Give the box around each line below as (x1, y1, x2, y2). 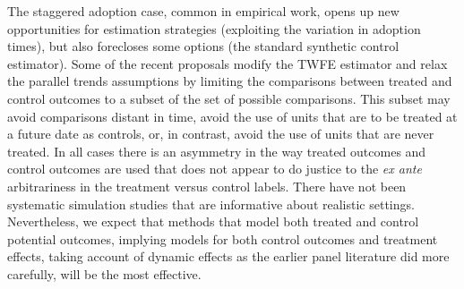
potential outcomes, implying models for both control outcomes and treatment (7, 229, 438, 248)
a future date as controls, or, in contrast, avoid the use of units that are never (7, 124, 434, 143)
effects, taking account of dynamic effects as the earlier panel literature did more (7, 247, 450, 266)
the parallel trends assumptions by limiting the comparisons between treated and (7, 72, 452, 90)
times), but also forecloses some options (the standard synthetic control (7, 37, 400, 55)
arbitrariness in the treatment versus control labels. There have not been (7, 176, 407, 195)
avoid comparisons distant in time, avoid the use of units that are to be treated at (7, 106, 458, 125)
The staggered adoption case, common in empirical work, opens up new (7, 2, 400, 20)
